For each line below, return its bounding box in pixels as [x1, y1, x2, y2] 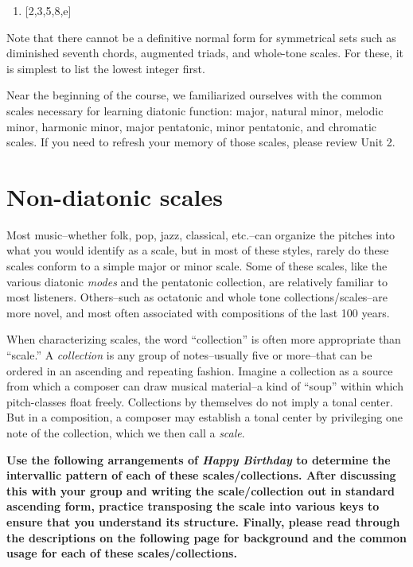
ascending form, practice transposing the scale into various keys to [6, 498, 380, 515]
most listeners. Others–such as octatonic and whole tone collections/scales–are [6, 289, 388, 305]
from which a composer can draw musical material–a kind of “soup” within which [6, 378, 403, 394]
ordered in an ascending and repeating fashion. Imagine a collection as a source [6, 362, 393, 379]
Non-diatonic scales [6, 180, 223, 212]
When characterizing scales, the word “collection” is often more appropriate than [6, 331, 401, 348]
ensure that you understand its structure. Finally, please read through [6, 513, 400, 530]
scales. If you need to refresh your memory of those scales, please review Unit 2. [6, 134, 395, 150]
